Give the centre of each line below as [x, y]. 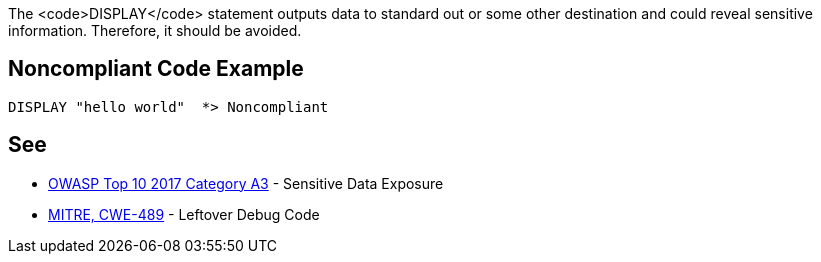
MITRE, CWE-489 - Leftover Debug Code [184, 214]
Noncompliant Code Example [156, 69]
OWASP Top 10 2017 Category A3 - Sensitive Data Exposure [246, 183]
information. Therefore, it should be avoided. [155, 30]
